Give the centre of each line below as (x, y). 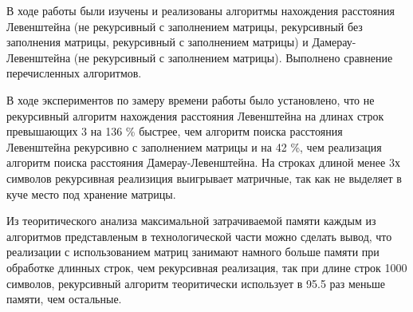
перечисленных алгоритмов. (74, 73)
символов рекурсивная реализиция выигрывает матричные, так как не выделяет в (204, 178)
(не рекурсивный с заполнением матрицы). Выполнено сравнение (233, 57)
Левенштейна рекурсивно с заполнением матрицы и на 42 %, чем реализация (194, 146)
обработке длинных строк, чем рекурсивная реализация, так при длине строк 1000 (207, 267)
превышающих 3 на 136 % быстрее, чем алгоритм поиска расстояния (175, 131)
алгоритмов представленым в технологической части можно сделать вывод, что (199, 236)
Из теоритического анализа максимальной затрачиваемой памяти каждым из (191, 221)
